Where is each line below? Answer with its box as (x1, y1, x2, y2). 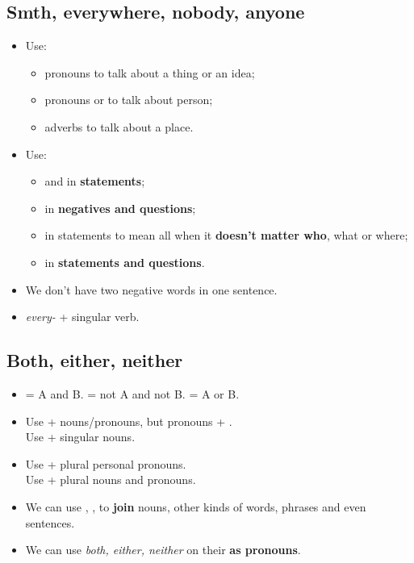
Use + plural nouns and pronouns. (25, 471, 196, 488)
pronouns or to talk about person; (44, 91, 213, 108)
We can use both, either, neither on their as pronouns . (25, 541, 301, 558)
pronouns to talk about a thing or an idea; (44, 64, 255, 81)
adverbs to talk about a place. (44, 118, 194, 135)
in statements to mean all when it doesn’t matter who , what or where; (44, 227, 408, 244)
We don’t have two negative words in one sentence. (25, 281, 278, 298)
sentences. (25, 514, 75, 531)
